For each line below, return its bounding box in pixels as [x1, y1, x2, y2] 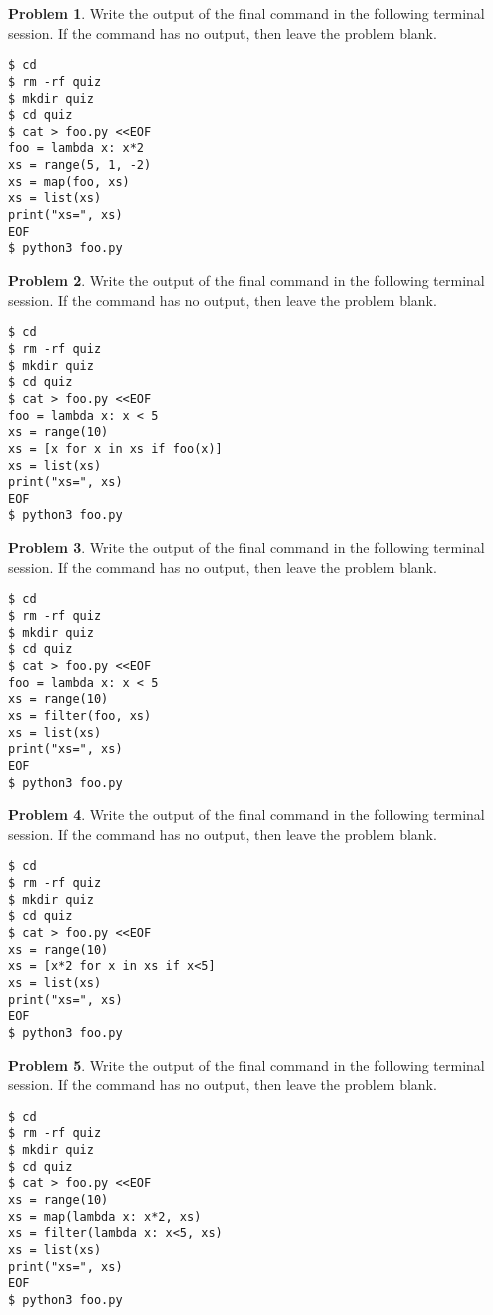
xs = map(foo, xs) [8, 174, 130, 189]
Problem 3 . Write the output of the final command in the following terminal [8, 537, 485, 558]
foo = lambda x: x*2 [8, 141, 145, 156]
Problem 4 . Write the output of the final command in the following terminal [8, 804, 485, 825]
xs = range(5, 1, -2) [8, 158, 152, 173]
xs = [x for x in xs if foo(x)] [8, 441, 223, 456]
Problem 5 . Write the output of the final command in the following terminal [8, 1054, 485, 1075]
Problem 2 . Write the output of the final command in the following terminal [8, 270, 485, 291]
